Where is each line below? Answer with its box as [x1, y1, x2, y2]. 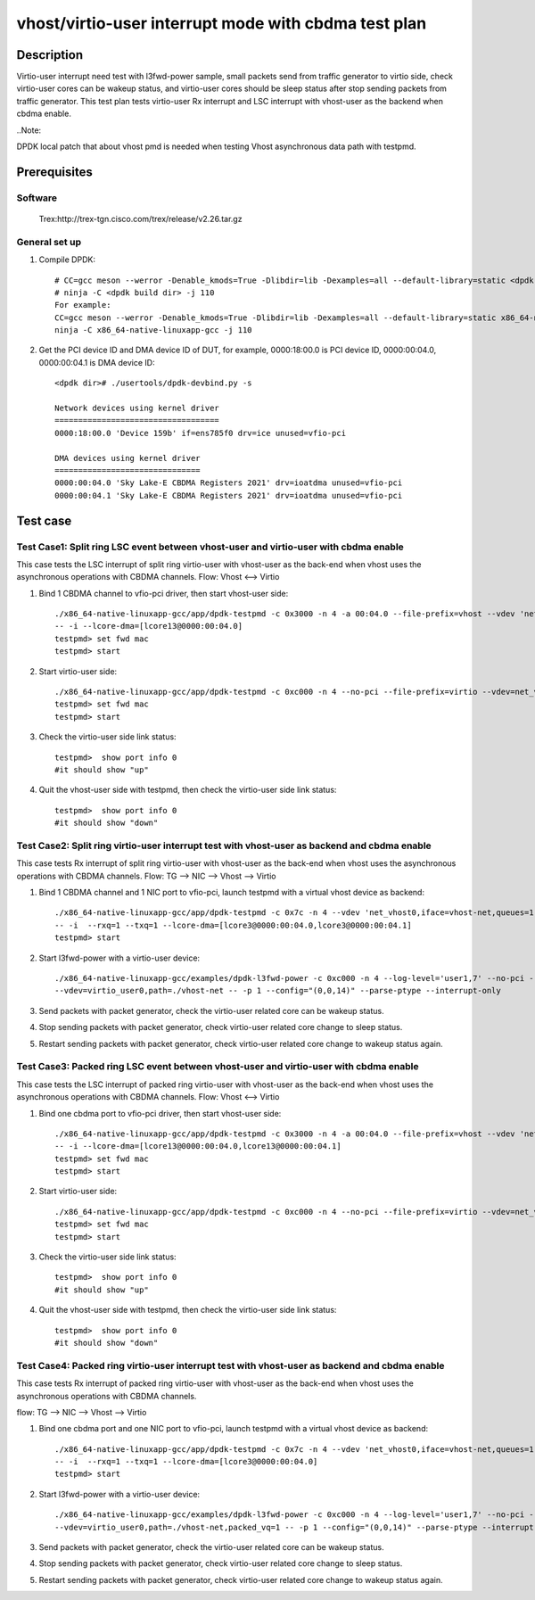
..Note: [16, 125, 42, 136]
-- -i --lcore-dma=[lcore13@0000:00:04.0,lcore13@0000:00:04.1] [54, 1142, 342, 1151]
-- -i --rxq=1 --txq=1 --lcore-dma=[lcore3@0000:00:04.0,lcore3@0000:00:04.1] [54, 920, 412, 930]
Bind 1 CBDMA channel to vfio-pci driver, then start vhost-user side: [38, 588, 289, 598]
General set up [16, 235, 82, 248]
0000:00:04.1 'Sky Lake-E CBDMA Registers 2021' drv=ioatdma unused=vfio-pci [54, 491, 403, 500]
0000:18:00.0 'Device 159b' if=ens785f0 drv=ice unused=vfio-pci [54, 428, 347, 438]
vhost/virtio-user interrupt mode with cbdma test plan [16, 13, 427, 33]
